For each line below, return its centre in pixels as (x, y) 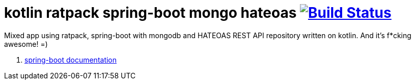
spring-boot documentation (71, 60)
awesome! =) (26, 44)
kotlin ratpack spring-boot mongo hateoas (150, 13)
